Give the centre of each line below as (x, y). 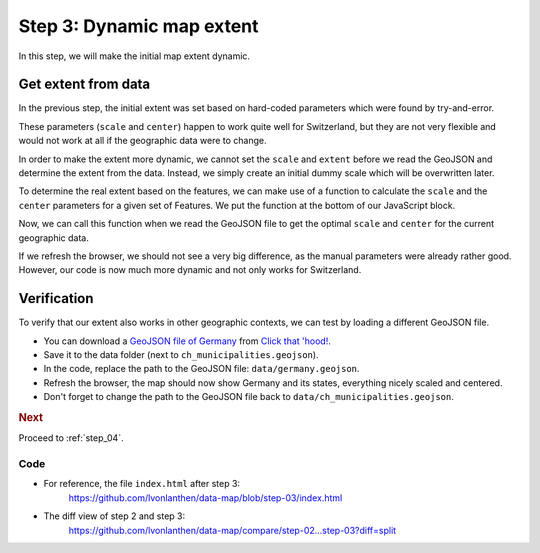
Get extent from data (84, 84)
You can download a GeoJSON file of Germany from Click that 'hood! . (187, 341)
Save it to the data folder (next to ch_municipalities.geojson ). (181, 355)
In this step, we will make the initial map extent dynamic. (134, 56)
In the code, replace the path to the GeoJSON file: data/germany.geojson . (201, 369)
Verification (56, 298)
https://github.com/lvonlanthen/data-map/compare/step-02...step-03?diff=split (232, 530)
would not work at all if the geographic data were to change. (142, 141)
